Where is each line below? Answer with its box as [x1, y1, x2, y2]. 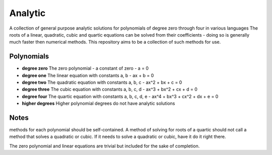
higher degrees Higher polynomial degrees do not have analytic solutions [22, 100, 175, 106]
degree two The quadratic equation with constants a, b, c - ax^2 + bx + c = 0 [22, 79, 182, 85]
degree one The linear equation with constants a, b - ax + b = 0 [22, 72, 154, 78]
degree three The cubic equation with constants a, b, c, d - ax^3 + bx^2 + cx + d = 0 [22, 86, 197, 92]
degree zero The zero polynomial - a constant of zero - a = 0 [22, 65, 149, 71]
